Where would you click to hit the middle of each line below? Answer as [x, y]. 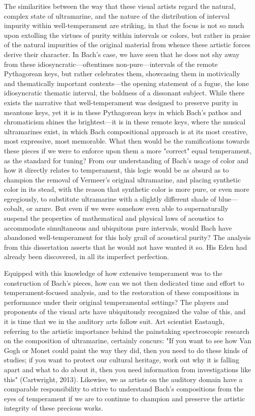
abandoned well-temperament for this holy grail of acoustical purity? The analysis [127, 237]
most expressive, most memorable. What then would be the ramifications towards [127, 141]
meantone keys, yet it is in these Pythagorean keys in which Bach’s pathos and [123, 112]
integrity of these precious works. [54, 408]
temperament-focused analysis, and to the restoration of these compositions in [122, 292]
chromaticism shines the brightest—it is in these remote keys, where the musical [125, 122]
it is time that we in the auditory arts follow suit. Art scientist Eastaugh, [114, 321]
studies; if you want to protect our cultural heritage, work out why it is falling [122, 360]
